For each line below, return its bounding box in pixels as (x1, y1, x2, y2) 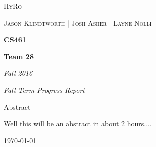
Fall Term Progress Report (4, 84, 85, 95)
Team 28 (4, 51, 34, 61)
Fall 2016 (4, 68, 33, 78)
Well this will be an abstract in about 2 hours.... (4, 118, 152, 129)
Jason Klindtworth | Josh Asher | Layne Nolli (4, 17, 152, 28)
